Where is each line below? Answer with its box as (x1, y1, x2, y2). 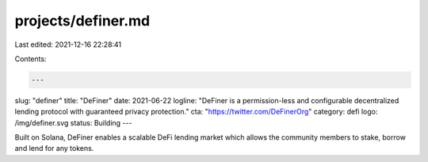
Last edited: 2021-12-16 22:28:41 (14, 40, 122, 49)
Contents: (14, 54, 47, 64)
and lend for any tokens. (14, 144, 94, 153)
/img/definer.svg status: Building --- (14, 118, 132, 127)
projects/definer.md (14, 12, 151, 29)
